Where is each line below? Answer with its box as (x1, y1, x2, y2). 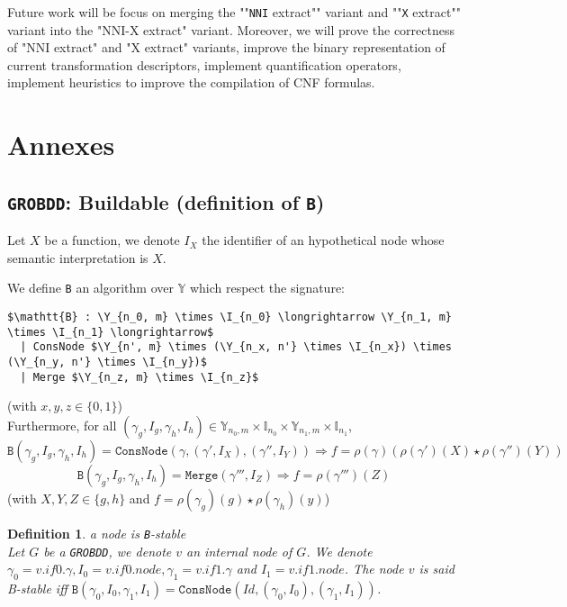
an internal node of (186, 541, 292, 560)
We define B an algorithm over (7, 278, 174, 297)
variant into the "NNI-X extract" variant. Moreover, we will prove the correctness (7, 20, 454, 39)
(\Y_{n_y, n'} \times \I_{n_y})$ (7, 356, 207, 368)
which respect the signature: (189, 278, 345, 297)
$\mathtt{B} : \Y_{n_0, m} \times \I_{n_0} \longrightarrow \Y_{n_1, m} (7, 311, 452, 324)
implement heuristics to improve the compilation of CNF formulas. (7, 73, 375, 92)
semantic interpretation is (7, 248, 148, 267)
